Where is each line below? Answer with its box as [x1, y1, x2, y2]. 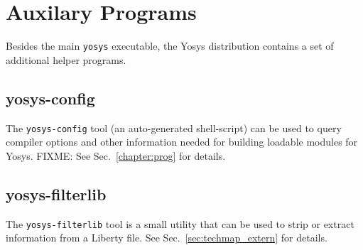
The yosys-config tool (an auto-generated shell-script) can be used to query [6, 120, 342, 135]
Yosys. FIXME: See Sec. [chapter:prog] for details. [6, 148, 226, 163]
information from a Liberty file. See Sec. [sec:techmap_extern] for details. [6, 230, 327, 245]
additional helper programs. [6, 52, 126, 67]
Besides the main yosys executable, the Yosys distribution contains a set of [6, 38, 334, 53]
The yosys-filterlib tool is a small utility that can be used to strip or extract [6, 216, 354, 231]
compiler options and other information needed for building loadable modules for [6, 134, 358, 149]
